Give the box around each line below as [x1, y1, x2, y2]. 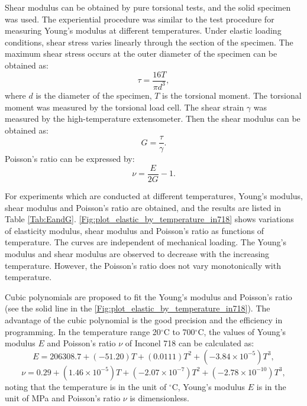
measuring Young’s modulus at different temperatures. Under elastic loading [5, 24, 282, 37]
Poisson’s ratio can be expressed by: [5, 152, 135, 165]
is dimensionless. [130, 392, 190, 404]
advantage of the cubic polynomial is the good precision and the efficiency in [5, 314, 283, 326]
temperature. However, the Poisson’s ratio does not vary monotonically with [5, 259, 281, 271]
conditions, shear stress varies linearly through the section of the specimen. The [5, 35, 293, 48]
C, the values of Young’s [198, 325, 286, 337]
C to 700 [163, 325, 195, 337]
